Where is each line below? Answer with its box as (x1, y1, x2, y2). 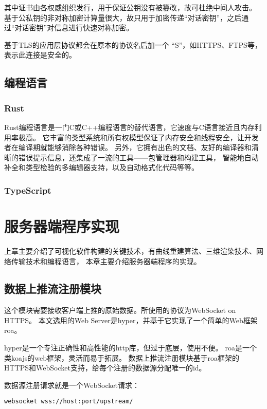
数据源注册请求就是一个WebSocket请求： (4, 379, 139, 390)
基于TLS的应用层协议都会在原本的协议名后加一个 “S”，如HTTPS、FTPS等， (4, 39, 262, 50)
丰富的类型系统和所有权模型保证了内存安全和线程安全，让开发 (49, 132, 259, 142)
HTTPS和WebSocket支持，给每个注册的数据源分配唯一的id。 (4, 362, 206, 373)
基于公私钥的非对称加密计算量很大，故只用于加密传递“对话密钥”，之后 (4, 12, 242, 23)
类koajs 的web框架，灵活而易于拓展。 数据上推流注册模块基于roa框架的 (4, 352, 240, 363)
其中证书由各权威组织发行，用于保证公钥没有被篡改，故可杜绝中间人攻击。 (4, 2, 256, 12)
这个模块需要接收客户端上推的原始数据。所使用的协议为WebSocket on (4, 305, 236, 315)
